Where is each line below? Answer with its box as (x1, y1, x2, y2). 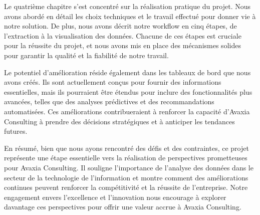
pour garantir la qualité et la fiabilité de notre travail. (4, 50, 169, 60)
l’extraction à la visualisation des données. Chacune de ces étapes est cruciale (4, 30, 241, 41)
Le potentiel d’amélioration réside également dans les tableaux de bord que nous (4, 67, 251, 77)
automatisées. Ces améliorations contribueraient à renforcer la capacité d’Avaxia (4, 106, 250, 116)
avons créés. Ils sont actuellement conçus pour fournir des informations (4, 77, 221, 87)
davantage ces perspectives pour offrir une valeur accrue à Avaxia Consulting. (4, 201, 241, 212)
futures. (4, 126, 28, 136)
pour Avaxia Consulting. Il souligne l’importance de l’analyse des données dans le (4, 162, 253, 172)
